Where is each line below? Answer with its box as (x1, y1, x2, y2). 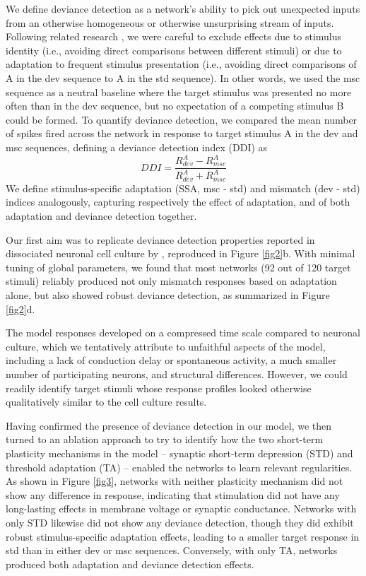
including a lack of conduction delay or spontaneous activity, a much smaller (6, 353, 337, 368)
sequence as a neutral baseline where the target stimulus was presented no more (6, 84, 352, 99)
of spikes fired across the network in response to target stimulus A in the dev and (6, 126, 358, 141)
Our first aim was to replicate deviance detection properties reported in (6, 232, 315, 247)
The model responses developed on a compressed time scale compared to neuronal (6, 325, 360, 340)
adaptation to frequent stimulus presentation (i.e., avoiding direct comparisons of (6, 57, 357, 71)
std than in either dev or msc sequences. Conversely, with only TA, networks (6, 543, 338, 558)
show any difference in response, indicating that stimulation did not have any (6, 487, 340, 502)
